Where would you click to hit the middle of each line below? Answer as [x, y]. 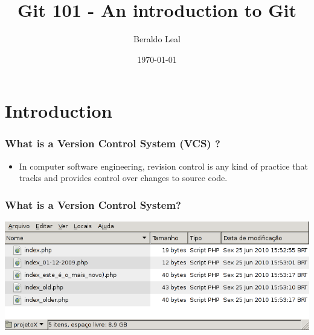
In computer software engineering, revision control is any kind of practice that [163, 166]
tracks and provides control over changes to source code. [123, 178]
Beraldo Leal [157, 39]
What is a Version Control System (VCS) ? [113, 143]
